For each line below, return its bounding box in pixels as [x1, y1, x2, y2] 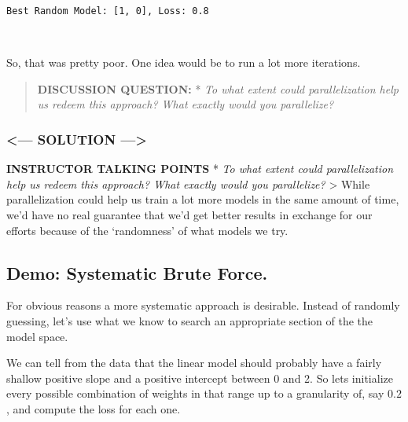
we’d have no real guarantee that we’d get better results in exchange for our [6, 207, 373, 223]
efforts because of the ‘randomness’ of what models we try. [6, 222, 289, 238]
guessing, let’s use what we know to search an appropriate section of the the [6, 313, 373, 329]
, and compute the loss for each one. [6, 400, 181, 416]
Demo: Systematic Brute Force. [6, 260, 268, 284]
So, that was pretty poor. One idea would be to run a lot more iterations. [6, 54, 361, 71]
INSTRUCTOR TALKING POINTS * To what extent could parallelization [6, 160, 394, 177]
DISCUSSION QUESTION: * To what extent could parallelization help [37, 80, 399, 97]
